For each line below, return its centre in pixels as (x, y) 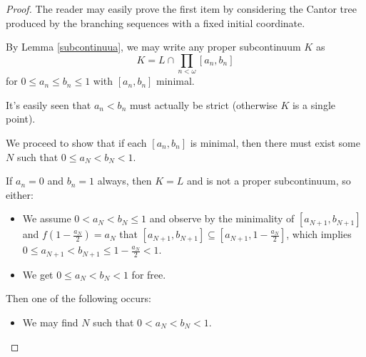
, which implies (319, 234)
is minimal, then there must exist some (275, 142)
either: (20, 194)
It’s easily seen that (49, 104)
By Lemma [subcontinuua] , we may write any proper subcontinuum (153, 47)
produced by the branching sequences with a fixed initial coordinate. (156, 22)
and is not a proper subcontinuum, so (269, 181)
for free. (149, 274)
